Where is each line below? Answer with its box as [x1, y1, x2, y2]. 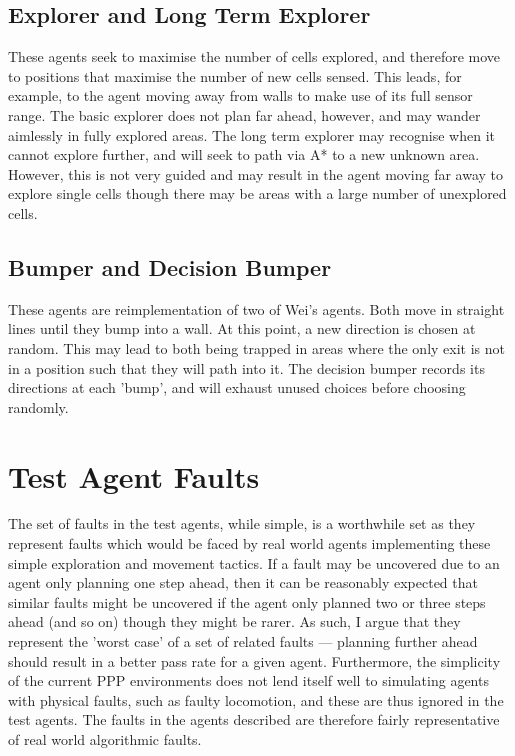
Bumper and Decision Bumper [8, 251, 332, 282]
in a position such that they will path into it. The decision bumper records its [8, 357, 485, 378]
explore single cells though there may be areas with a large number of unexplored [8, 183, 507, 204]
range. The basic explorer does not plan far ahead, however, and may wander [8, 104, 481, 125]
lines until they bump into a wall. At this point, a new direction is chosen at [8, 318, 476, 339]
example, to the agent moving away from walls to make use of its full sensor [8, 85, 473, 106]
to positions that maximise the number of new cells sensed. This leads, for [8, 65, 462, 86]
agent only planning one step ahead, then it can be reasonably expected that [8, 572, 478, 593]
